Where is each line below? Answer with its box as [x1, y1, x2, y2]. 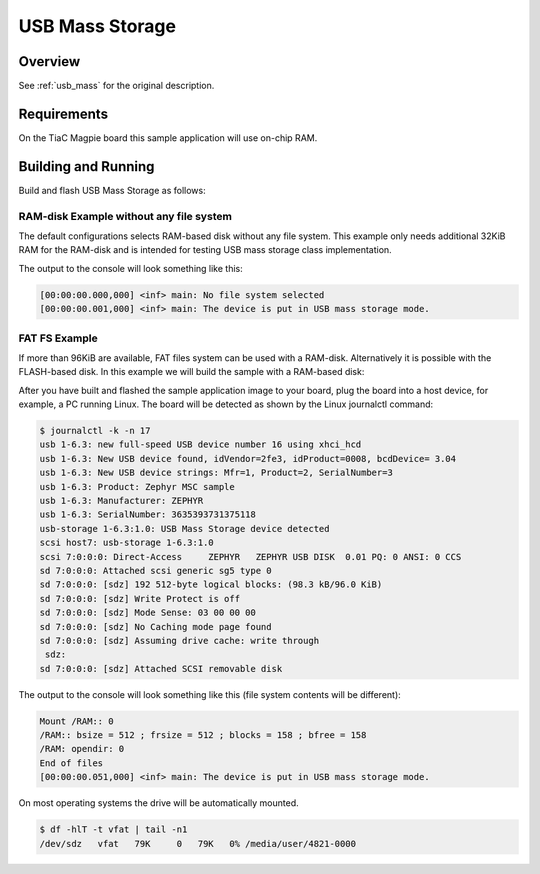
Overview [18, 53, 81, 70]
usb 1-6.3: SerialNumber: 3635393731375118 [39, 509, 257, 520]
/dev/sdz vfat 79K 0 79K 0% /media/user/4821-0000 [39, 838, 357, 849]
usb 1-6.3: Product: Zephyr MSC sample [39, 481, 235, 492]
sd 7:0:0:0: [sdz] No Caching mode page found [39, 621, 272, 632]
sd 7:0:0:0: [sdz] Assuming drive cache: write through [39, 635, 320, 646]
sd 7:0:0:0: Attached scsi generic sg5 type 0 [39, 565, 272, 576]
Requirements [18, 105, 109, 122]
